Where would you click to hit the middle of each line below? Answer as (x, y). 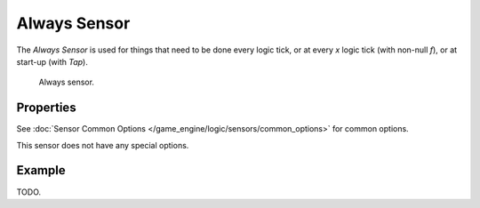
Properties (46, 108)
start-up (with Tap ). (52, 61)
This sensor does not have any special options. (103, 145)
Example (41, 170)
